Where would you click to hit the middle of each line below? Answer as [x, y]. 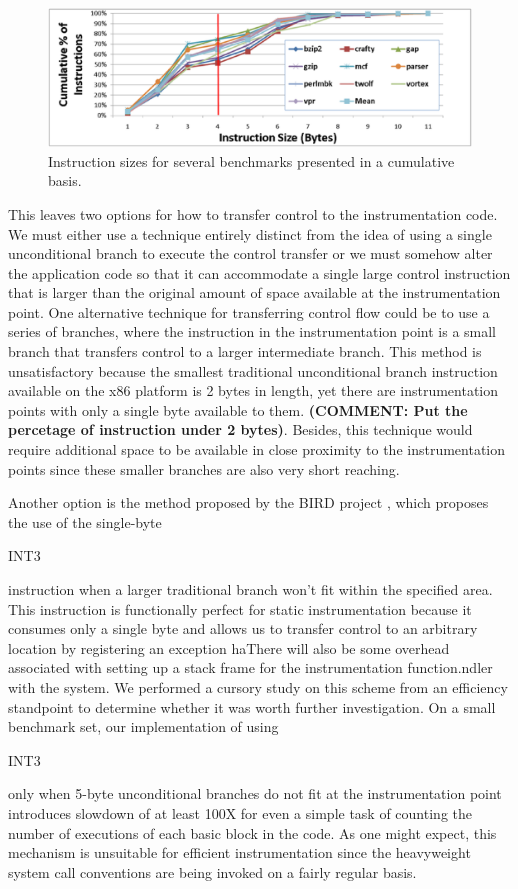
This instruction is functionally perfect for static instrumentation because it [240, 608]
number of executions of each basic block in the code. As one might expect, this [252, 832]
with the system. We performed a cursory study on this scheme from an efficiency [258, 686]
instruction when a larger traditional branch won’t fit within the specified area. [250, 589]
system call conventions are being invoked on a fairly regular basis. [212, 871]
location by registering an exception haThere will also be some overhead [229, 647]
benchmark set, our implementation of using [143, 726]
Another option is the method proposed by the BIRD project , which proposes [248, 502]
